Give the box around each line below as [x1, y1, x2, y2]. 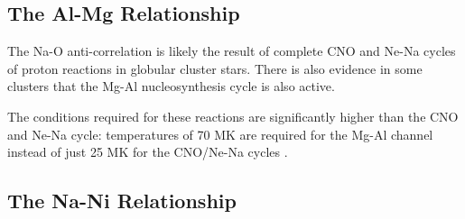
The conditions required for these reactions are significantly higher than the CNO [7, 106, 459, 125]
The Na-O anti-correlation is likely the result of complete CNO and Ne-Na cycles [7, 41, 456, 60]
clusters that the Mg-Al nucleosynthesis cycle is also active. [7, 77, 335, 96]
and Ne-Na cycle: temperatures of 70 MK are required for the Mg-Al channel [7, 124, 433, 143]
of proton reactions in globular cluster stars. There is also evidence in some [7, 59, 423, 78]
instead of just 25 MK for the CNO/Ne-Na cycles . [7, 142, 288, 161]
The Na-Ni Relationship [7, 187, 237, 214]
